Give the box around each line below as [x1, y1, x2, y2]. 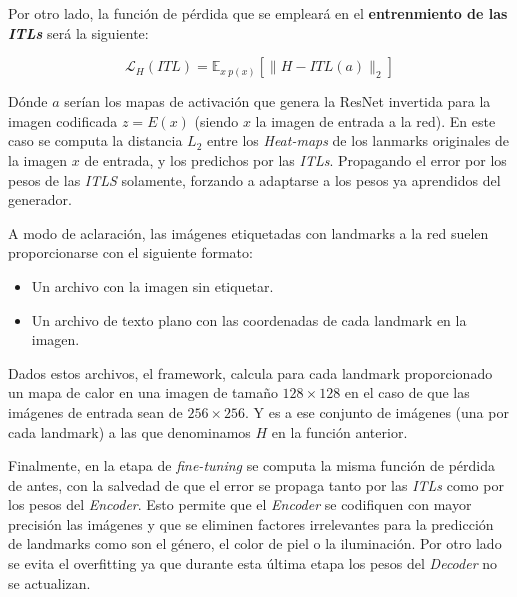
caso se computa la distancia [8, 130, 183, 151]
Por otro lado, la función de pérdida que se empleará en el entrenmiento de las [8, 3, 508, 23]
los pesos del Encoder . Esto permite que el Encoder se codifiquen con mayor [8, 494, 472, 515]
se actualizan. [8, 572, 91, 593]
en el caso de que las [344, 382, 470, 403]
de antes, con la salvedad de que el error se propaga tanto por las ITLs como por [8, 474, 504, 495]
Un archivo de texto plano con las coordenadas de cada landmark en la [31, 309, 467, 330]
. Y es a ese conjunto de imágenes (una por [245, 401, 509, 422]
